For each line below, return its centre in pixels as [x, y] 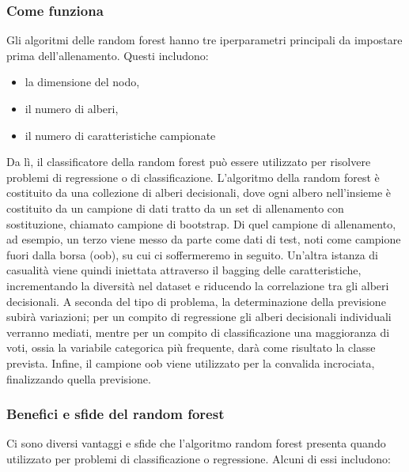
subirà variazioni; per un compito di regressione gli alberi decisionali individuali [199, 317]
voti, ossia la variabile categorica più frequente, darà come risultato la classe [191, 347]
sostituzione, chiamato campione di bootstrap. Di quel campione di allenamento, [201, 223]
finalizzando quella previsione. [79, 378]
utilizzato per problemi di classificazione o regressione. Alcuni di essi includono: [199, 458]
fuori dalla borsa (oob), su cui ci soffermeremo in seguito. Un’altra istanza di [192, 254]
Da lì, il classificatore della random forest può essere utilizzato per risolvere [189, 162]
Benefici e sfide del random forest [116, 414]
